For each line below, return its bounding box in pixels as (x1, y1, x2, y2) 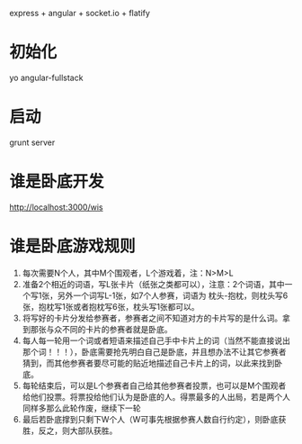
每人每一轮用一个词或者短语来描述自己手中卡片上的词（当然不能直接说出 (22, 335, 290, 346)
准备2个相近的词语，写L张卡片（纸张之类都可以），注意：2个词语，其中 (22, 278, 285, 289)
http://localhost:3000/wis (9, 202, 103, 213)
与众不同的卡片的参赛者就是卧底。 (46, 323, 173, 334)
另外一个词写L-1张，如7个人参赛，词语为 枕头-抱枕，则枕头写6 (57, 290, 289, 301)
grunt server (9, 137, 56, 148)
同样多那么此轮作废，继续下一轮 (22, 403, 141, 413)
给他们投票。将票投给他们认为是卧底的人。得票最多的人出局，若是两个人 (22, 391, 290, 402)
